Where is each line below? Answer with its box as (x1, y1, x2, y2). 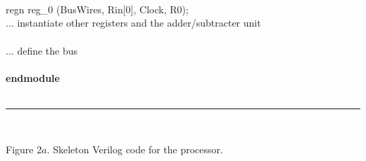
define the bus (17, 43, 78, 57)
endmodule (6, 70, 60, 85)
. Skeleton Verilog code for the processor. (46, 141, 223, 156)
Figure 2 (6, 141, 42, 156)
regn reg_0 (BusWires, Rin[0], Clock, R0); (6, 1, 189, 16)
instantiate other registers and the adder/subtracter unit (17, 15, 261, 30)
